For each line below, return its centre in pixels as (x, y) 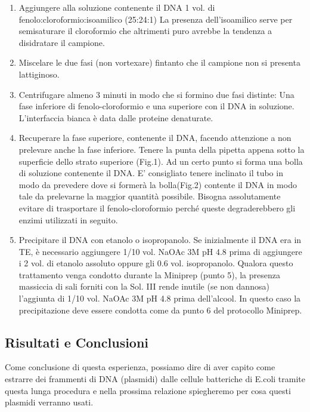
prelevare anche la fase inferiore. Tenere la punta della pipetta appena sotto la (162, 149)
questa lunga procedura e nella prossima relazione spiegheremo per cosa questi (148, 390)
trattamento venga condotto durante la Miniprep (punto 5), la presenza (149, 274)
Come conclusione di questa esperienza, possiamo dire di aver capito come (140, 367)
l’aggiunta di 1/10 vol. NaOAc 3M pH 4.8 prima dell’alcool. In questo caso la (160, 298)
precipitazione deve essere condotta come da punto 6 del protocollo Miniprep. (160, 310)
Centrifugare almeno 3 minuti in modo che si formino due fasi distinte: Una (156, 94)
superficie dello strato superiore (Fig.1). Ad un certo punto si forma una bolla (161, 161)
